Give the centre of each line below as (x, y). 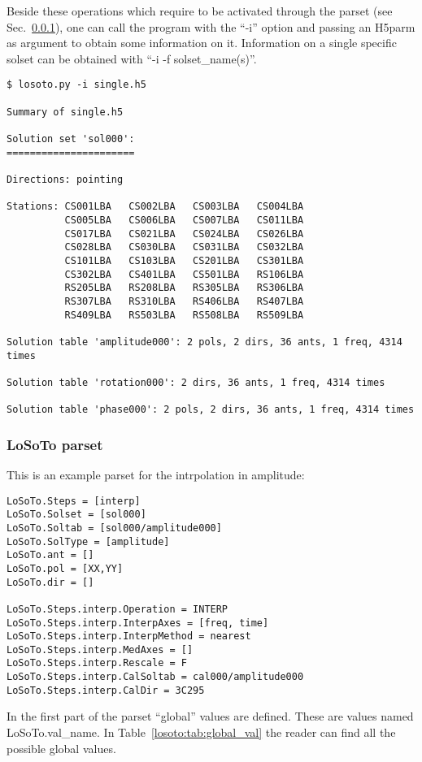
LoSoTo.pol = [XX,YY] (65, 568)
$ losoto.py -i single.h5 (76, 85)
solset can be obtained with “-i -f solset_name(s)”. (132, 58)
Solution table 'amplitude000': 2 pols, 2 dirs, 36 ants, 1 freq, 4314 (204, 342)
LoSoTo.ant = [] (50, 555)
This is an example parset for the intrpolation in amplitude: (156, 474)
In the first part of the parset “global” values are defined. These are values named (210, 716)
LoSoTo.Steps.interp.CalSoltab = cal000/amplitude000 (155, 677)
